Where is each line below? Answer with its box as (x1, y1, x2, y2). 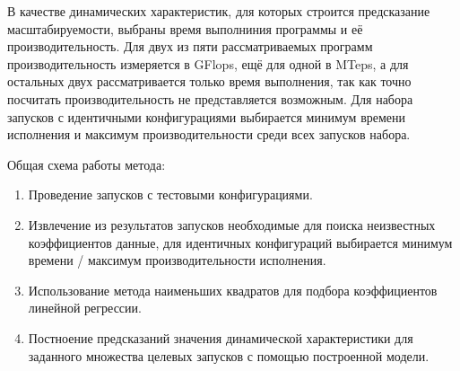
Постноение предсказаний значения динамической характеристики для (28, 328, 413, 347)
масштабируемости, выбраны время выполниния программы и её (7, 19, 363, 38)
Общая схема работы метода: (7, 155, 166, 173)
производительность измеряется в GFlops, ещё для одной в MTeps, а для (7, 54, 409, 73)
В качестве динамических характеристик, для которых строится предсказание (7, 2, 430, 20)
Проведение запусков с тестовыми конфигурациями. (28, 185, 313, 204)
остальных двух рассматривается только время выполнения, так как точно (7, 72, 412, 91)
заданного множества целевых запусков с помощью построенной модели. (28, 346, 430, 365)
